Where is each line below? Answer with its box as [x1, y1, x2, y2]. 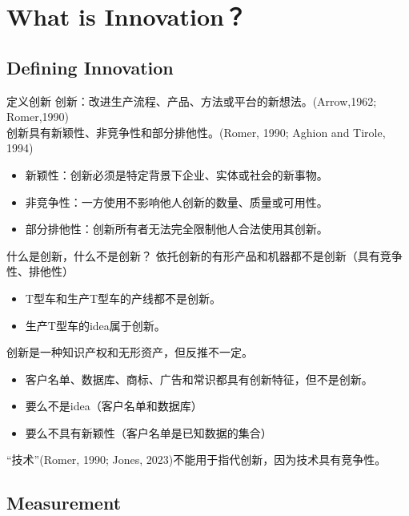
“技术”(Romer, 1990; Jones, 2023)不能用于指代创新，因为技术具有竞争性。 [6, 451, 387, 468]
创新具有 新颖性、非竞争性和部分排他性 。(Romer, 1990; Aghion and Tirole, [6, 123, 386, 140]
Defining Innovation [6, 54, 174, 79]
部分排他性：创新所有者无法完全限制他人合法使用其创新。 [25, 220, 328, 237]
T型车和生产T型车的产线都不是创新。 [25, 289, 222, 306]
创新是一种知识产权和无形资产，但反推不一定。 [6, 344, 253, 361]
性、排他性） [6, 263, 74, 280]
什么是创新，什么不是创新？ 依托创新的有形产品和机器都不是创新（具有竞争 [6, 247, 403, 264]
